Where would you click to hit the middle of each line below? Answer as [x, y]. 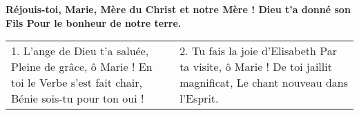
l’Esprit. [199, 98]
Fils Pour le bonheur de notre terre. [94, 22]
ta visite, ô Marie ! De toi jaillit [256, 67]
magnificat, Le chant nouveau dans [264, 83]
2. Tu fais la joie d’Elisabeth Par [258, 51]
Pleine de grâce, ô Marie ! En [82, 67]
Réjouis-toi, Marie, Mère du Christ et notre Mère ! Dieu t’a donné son [178, 9]
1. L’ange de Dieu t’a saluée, [80, 51]
